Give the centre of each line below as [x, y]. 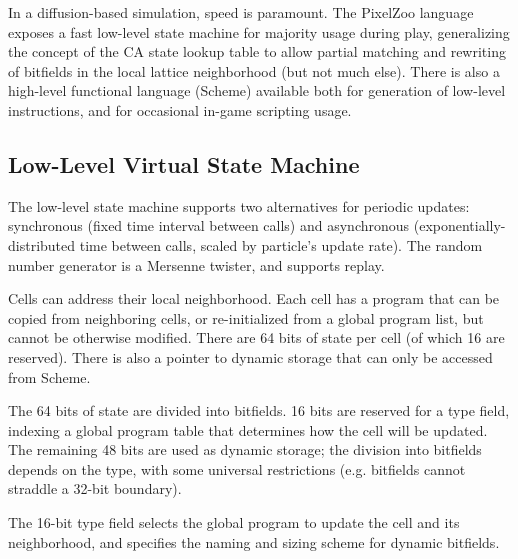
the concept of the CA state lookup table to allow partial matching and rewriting [257, 51]
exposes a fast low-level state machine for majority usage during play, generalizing [259, 31]
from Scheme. [49, 376]
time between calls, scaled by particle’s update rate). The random [281, 244]
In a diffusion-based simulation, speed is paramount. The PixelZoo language [241, 12]
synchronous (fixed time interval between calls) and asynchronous [209, 225]
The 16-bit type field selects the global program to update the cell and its [234, 522]
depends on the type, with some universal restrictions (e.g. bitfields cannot [237, 468]
